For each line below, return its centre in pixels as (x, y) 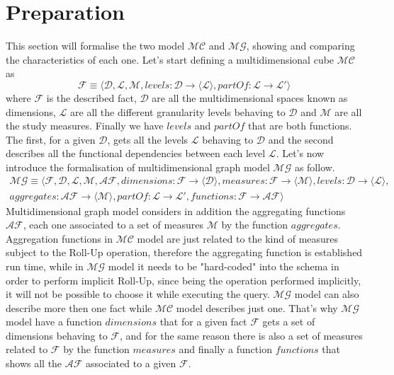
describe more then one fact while (79, 307)
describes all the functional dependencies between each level (136, 153)
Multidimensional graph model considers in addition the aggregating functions (176, 210)
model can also (327, 294)
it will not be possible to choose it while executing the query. (138, 294)
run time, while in (45, 266)
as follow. (315, 167)
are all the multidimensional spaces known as (250, 97)
